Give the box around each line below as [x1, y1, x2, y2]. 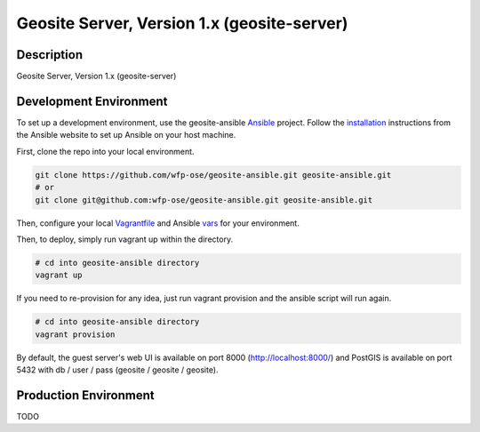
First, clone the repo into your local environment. [16, 146, 195, 156]
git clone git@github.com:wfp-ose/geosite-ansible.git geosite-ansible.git [35, 195, 373, 204]
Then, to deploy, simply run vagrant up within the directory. [16, 234, 234, 244]
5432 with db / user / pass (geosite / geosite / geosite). [16, 364, 219, 375]
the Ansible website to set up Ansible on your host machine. [16, 130, 236, 140]
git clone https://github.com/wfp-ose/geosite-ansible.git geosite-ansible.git [35, 170, 392, 180]
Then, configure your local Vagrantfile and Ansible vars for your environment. [16, 218, 300, 228]
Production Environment [16, 388, 155, 403]
